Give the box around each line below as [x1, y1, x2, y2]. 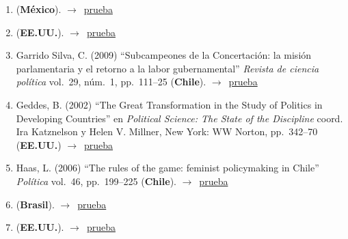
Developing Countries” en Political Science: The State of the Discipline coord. [16, 111, 343, 125]
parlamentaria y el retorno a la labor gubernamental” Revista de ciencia [16, 61, 319, 75]
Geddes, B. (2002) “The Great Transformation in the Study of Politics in [16, 97, 323, 111]
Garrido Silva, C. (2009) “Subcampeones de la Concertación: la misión [16, 48, 312, 62]
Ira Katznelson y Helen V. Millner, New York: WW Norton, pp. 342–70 [16, 124, 318, 139]
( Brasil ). [16, 197, 55, 211]
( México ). [16, 2, 62, 16]
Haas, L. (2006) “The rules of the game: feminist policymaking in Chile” [16, 160, 319, 175]
